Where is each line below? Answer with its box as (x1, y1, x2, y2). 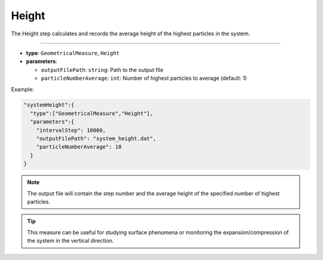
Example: (11, 86, 34, 93)
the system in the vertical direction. (27, 237, 114, 244)
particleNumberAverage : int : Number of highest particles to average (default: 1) (41, 75, 248, 82)
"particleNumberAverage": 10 (36, 144, 122, 150)
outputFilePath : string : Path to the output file (41, 66, 164, 73)
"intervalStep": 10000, (36, 126, 106, 134)
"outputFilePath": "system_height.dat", (36, 135, 157, 142)
